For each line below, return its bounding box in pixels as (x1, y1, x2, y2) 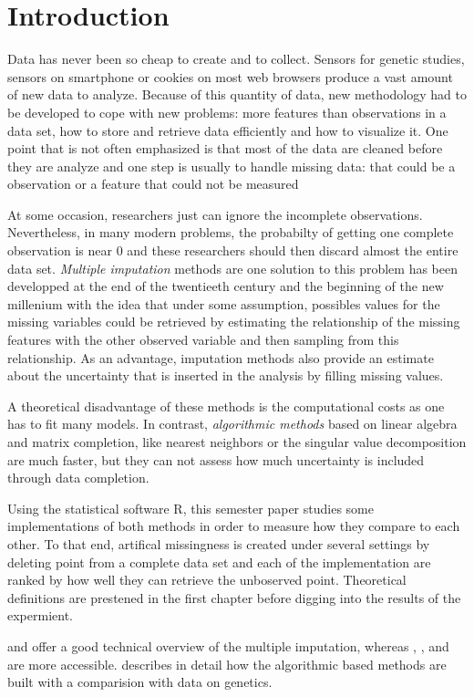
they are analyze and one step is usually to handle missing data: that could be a (7, 156, 456, 175)
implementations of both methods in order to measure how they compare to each (7, 516, 460, 536)
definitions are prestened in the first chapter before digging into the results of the (7, 588, 461, 607)
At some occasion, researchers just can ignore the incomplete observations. (7, 204, 423, 224)
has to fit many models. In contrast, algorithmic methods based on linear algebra (7, 414, 458, 433)
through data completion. (7, 468, 149, 487)
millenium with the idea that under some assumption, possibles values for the (7, 294, 440, 313)
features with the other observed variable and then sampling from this (7, 330, 399, 349)
